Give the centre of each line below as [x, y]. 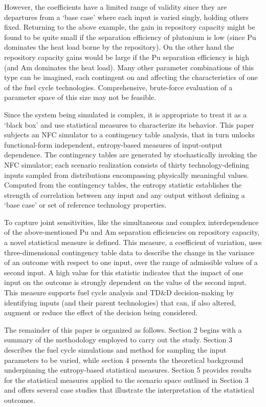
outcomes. [20, 400]
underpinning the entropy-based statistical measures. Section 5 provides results [128, 370]
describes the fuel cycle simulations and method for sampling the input [115, 350]
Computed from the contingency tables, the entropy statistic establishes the [123, 185]
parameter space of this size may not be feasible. [80, 97]
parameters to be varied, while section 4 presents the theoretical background [124, 360]
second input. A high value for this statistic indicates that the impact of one [124, 272]
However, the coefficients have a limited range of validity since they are [116, 7]
